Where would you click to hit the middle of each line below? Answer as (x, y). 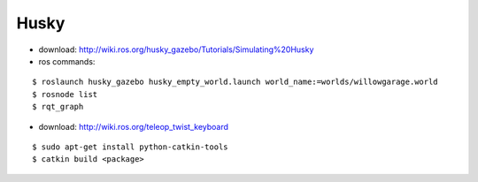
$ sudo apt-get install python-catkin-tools (131, 147)
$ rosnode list (65, 94)
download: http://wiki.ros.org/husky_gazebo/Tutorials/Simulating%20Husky (176, 49)
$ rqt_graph (58, 107)
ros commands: (67, 61)
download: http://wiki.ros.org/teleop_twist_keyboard (134, 126)
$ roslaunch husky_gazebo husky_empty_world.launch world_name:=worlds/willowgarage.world (235, 82)
